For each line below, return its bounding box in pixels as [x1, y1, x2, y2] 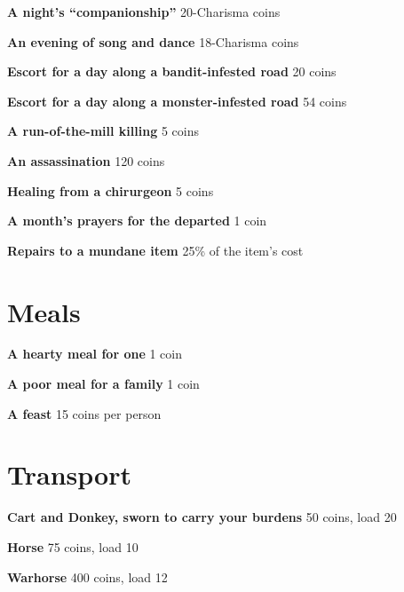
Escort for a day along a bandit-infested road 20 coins [7, 62, 337, 81]
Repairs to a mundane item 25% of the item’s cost [7, 241, 304, 259]
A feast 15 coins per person [7, 404, 162, 422]
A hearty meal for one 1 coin [7, 344, 182, 363]
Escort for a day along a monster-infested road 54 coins [7, 91, 347, 110]
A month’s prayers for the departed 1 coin [7, 211, 267, 230]
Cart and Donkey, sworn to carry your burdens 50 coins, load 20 [7, 508, 397, 526]
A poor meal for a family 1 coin [7, 375, 200, 393]
